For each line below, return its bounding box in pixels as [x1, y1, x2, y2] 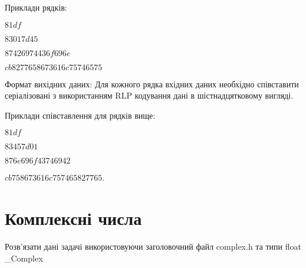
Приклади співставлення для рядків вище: [5, 109, 156, 121]
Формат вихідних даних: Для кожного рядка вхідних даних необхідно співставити [5, 77, 299, 90]
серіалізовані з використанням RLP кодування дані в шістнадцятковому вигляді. [5, 89, 294, 102]
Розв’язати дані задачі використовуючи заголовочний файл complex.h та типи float [5, 240, 301, 253]
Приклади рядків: [5, 1, 67, 13]
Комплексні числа [5, 206, 142, 230]
